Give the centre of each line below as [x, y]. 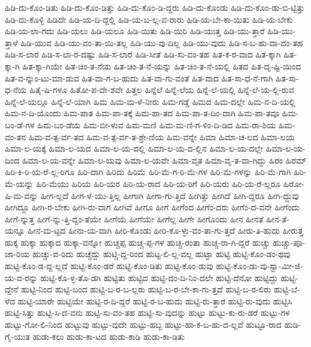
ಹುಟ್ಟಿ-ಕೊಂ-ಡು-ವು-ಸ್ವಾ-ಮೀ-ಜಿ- [259, 266]
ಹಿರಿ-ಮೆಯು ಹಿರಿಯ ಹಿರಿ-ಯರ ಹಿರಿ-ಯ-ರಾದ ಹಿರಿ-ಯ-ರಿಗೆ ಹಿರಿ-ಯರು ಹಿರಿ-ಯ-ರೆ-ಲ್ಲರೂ [158, 183]
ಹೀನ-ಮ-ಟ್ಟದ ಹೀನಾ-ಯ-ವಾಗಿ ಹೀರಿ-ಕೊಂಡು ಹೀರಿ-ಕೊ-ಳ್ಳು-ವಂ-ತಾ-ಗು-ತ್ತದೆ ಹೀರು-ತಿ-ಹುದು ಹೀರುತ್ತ [165, 230]
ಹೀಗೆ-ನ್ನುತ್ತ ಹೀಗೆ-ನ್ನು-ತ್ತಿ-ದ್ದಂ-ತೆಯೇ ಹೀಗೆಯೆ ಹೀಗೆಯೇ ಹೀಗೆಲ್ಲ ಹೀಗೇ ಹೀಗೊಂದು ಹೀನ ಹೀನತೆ [134, 218]
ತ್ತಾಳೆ [11, 42]
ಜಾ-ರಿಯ [17, 254]
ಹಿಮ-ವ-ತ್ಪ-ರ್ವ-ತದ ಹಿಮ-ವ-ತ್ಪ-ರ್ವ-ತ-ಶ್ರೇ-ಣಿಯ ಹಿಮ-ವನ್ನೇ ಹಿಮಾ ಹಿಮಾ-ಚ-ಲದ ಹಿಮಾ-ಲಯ [161, 136]
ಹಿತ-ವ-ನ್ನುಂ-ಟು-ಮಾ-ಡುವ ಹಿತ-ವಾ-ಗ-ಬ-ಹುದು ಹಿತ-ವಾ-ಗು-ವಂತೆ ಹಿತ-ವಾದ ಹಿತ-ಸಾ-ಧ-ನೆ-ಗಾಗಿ [139, 78]
